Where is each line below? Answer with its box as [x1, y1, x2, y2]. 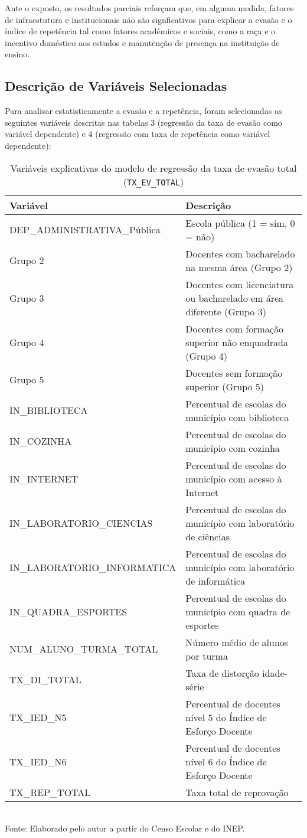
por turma [185, 648, 228, 663]
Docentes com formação [185, 321, 283, 335]
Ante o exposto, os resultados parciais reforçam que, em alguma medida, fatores [5, 2, 294, 14]
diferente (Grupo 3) [185, 304, 266, 318]
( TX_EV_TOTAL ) [123, 174, 184, 188]
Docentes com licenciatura [185, 277, 294, 291]
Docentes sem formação [185, 366, 283, 380]
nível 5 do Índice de [185, 710, 267, 724]
